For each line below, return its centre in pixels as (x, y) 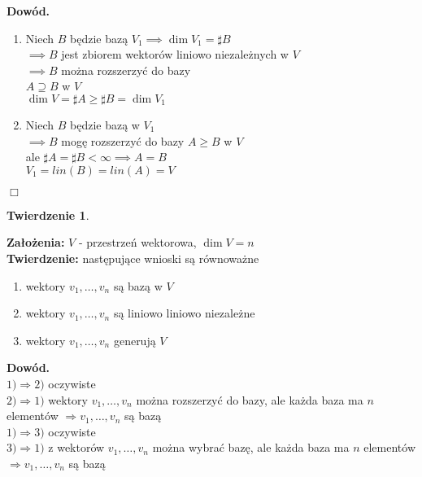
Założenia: (36, 242)
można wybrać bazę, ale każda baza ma (251, 447)
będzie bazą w (104, 124)
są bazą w (138, 285)
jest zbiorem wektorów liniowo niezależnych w (175, 54)
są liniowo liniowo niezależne (184, 313)
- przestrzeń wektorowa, (137, 242)
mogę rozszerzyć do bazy (123, 140)
